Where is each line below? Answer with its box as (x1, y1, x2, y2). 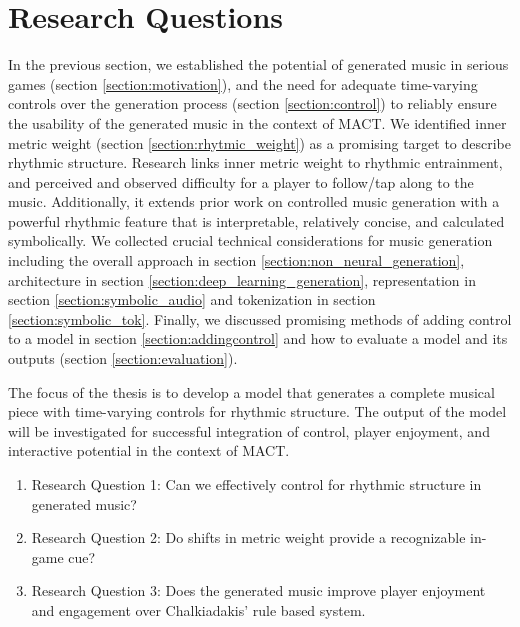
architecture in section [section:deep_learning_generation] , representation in (8, 269, 476, 290)
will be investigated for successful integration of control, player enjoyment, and (8, 420, 490, 441)
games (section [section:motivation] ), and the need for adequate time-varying (8, 73, 478, 94)
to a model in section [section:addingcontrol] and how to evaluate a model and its (8, 328, 508, 349)
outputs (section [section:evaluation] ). (8, 348, 238, 369)
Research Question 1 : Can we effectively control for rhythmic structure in (31, 474, 482, 494)
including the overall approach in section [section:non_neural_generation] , (8, 250, 465, 271)
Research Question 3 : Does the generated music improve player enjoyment (31, 580, 486, 601)
